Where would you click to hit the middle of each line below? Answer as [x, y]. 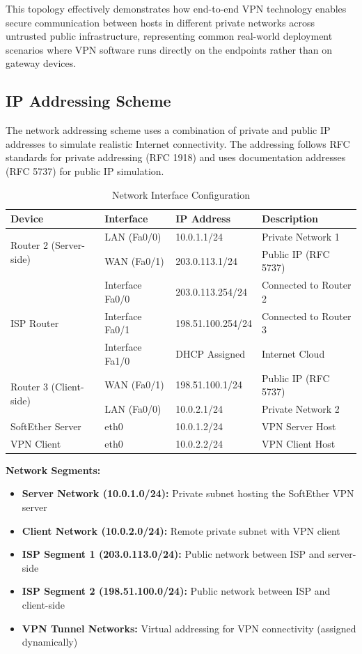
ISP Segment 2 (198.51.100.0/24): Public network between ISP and [176, 591]
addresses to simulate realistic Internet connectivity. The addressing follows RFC [178, 143]
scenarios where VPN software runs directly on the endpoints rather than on [169, 49]
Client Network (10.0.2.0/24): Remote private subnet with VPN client [181, 530]
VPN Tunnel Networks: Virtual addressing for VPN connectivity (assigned [189, 628]
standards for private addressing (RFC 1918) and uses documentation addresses [176, 157]
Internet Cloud [293, 353]
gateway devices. [41, 63]
